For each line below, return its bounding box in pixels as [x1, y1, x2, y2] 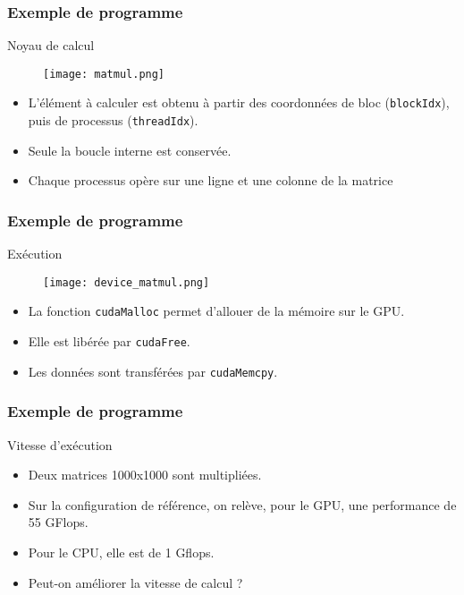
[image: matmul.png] [43, 67, 165, 81]
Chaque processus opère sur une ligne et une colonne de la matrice [28, 171, 393, 190]
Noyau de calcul [7, 36, 95, 55]
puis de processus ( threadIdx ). [28, 111, 198, 130]
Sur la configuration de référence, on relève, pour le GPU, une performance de [28, 495, 457, 514]
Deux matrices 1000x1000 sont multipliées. [28, 465, 262, 484]
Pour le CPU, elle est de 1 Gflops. [28, 543, 215, 561]
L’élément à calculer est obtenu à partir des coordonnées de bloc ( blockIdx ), [28, 93, 450, 112]
